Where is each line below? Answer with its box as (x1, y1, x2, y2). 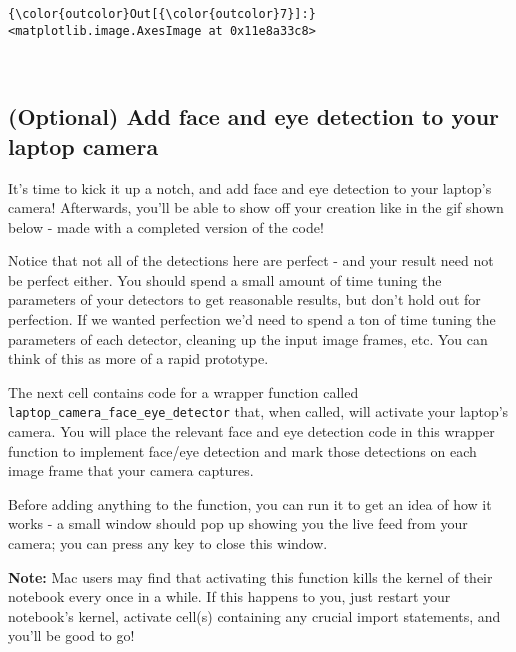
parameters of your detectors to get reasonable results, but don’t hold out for (8, 289, 481, 310)
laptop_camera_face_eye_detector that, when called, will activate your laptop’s (8, 401, 509, 422)
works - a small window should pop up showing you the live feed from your (8, 513, 468, 534)
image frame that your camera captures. (8, 460, 254, 481)
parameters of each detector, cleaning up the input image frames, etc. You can (8, 328, 488, 349)
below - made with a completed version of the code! (8, 216, 324, 237)
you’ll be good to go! (8, 625, 135, 646)
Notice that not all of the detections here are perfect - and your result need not (8, 250, 494, 271)
